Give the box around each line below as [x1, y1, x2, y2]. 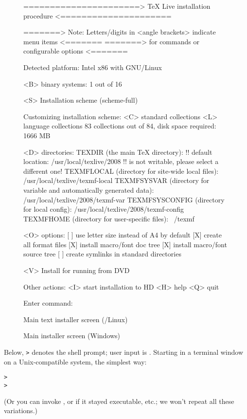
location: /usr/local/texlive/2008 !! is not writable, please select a [23, 156, 219, 166]
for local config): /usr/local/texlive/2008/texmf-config [23, 204, 184, 214]
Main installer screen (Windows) [23, 330, 121, 341]
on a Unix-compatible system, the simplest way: [4, 356, 147, 366]
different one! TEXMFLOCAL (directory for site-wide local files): [23, 165, 219, 176]
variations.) [4, 405, 37, 416]
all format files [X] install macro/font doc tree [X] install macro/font [23, 239, 227, 249]
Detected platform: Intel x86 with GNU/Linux [23, 62, 162, 72]
